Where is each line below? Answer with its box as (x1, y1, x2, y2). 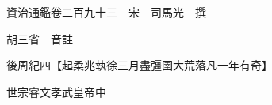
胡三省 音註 (6, 30, 73, 47)
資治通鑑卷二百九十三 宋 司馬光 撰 (6, 4, 206, 20)
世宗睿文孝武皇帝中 (6, 83, 106, 99)
